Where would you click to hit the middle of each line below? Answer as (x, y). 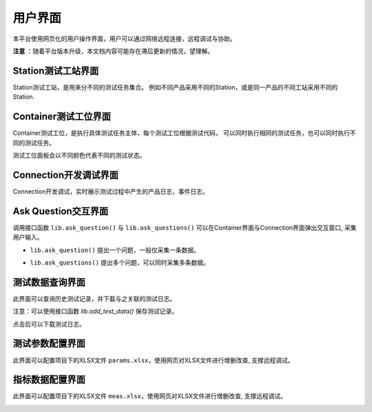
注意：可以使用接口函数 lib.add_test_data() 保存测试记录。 (95, 311)
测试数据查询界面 (49, 282)
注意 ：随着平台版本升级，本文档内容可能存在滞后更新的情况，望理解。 (113, 51)
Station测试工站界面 (56, 71)
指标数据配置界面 (49, 380)
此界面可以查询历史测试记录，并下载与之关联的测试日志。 (94, 298)
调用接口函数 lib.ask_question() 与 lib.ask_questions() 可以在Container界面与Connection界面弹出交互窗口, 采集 (185, 227)
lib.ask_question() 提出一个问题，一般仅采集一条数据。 (115, 250)
